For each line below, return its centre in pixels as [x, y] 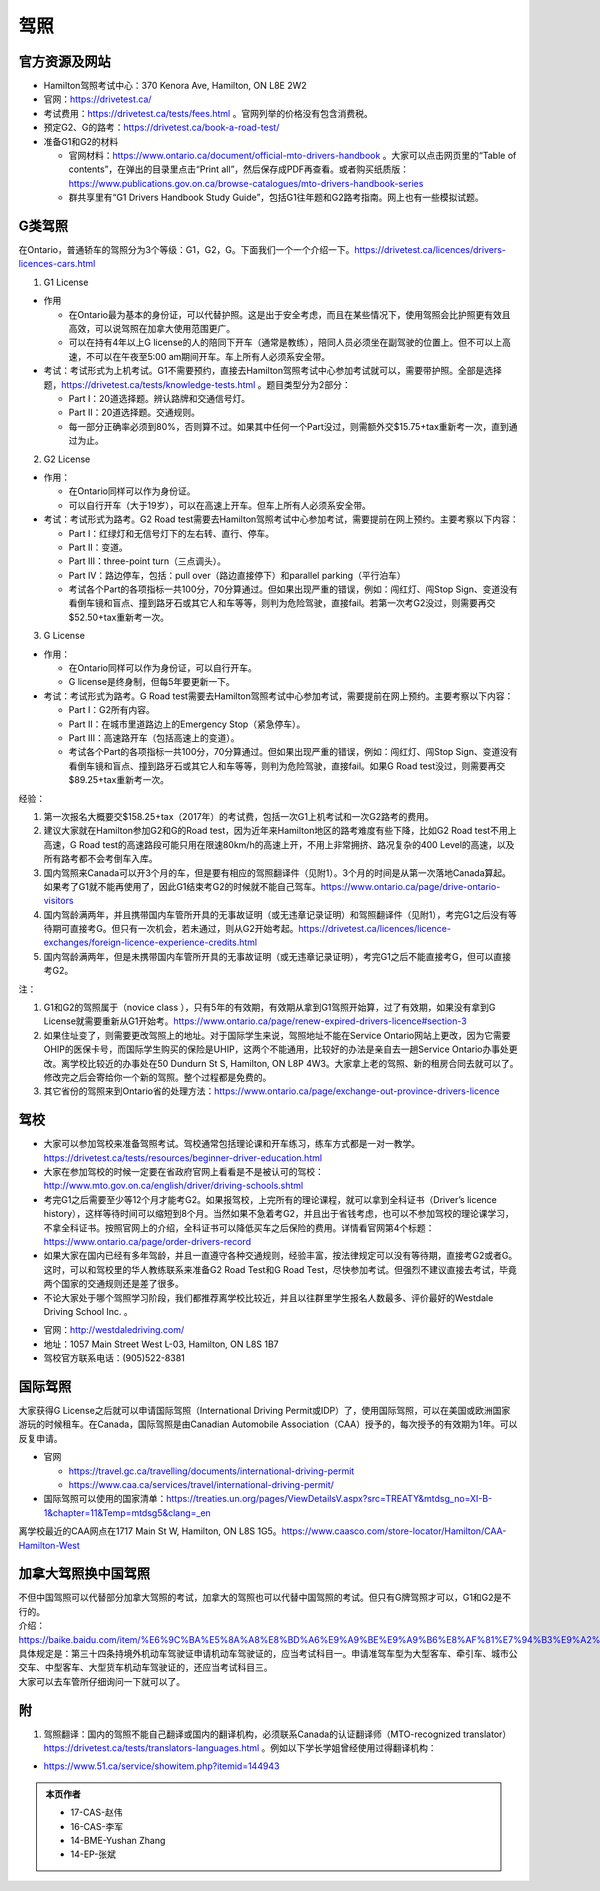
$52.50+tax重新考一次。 [119, 617]
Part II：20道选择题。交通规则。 [134, 412]
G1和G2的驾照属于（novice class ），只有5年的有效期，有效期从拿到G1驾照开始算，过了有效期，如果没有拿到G [269, 1007]
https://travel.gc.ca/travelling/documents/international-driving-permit [211, 1471]
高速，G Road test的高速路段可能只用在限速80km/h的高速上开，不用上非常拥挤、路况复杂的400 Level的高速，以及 [279, 844]
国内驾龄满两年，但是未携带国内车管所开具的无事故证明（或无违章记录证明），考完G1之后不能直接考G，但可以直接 [277, 956]
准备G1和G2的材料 [81, 141]
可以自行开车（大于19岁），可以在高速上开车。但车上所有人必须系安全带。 [220, 505]
